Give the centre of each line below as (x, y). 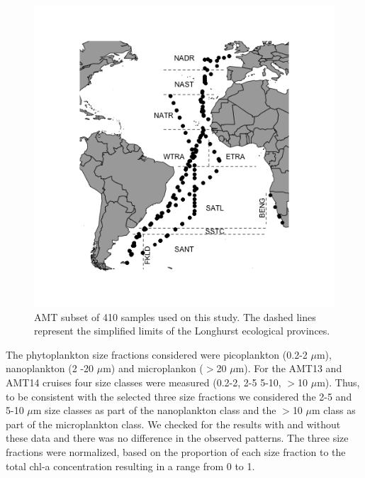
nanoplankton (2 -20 (50, 368)
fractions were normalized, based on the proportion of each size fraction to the (176, 451)
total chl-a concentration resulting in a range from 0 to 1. (130, 466)
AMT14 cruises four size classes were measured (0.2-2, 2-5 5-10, (144, 382)
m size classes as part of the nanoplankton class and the (155, 410)
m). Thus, (338, 382)
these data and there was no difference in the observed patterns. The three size (177, 438)
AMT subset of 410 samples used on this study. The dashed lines (175, 316)
